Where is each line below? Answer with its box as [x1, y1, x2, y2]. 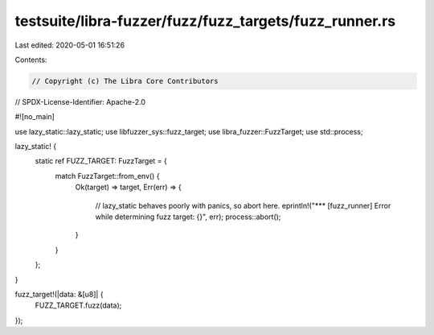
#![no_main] [14, 112, 55, 122]
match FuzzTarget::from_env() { [55, 171, 160, 180]
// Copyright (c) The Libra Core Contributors [31, 77, 219, 85]
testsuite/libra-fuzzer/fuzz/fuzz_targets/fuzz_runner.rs [14, 12, 396, 30]
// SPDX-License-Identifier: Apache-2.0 [14, 97, 146, 106]
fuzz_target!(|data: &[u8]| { [14, 289, 104, 299]
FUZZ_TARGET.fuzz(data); [35, 300, 122, 310]
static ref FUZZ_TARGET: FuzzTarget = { [35, 156, 168, 166]
